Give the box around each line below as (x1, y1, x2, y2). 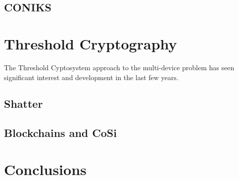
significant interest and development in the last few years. (4, 72, 179, 82)
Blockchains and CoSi (4, 125, 117, 140)
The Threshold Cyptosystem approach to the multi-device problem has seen (4, 62, 235, 72)
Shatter (4, 96, 43, 111)
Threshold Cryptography (4, 33, 177, 53)
